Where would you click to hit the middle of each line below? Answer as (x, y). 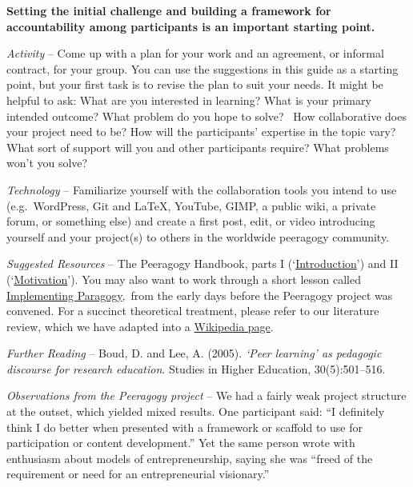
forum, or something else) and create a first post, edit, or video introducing (191, 221)
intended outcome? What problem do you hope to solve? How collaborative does (206, 116)
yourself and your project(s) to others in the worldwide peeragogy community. (198, 236)
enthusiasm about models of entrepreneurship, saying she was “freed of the (190, 458)
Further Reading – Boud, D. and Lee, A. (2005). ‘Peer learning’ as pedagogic (194, 353)
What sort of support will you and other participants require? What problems (198, 147)
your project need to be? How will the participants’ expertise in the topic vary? (201, 132)
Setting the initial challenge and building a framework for (169, 10)
